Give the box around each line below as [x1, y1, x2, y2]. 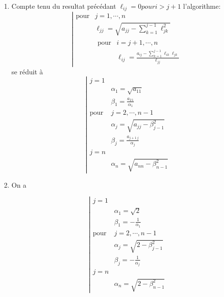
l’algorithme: [183, 1, 221, 11]
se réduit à [11, 66, 43, 76]
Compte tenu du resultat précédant [11, 1, 116, 11]
